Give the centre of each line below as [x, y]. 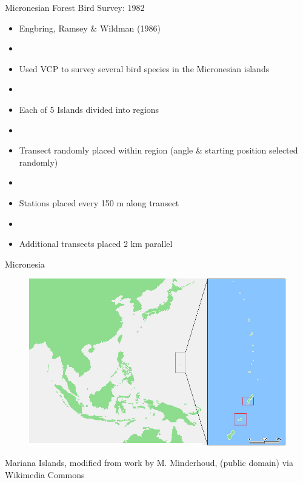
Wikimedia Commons [45, 474]
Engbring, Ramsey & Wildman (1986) [90, 28]
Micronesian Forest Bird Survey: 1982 [75, 7]
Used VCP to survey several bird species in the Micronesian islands [144, 68]
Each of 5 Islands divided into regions [89, 109]
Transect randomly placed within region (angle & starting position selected [158, 150]
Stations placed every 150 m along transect [99, 202]
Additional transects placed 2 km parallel [96, 244]
